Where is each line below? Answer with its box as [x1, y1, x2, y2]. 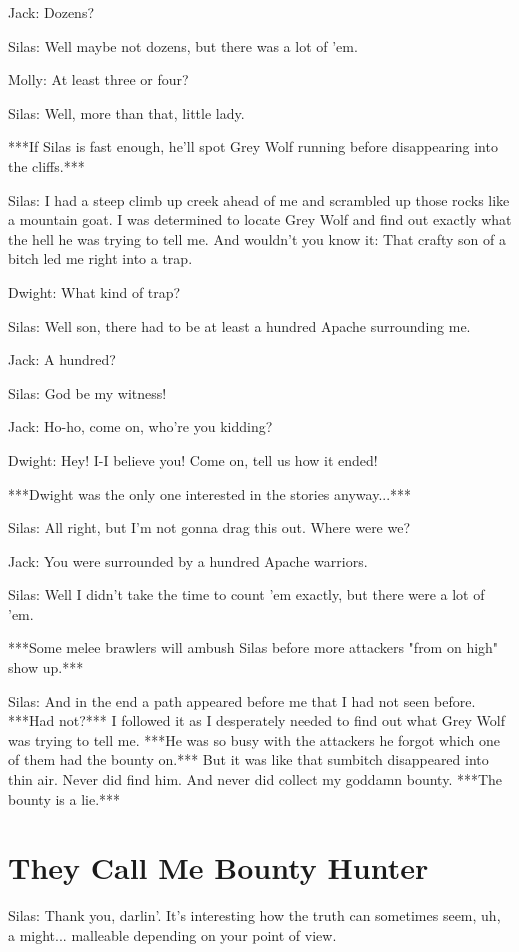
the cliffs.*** [8, 155, 85, 176]
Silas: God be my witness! [8, 382, 167, 403]
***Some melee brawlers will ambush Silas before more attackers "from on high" [8, 637, 499, 658]
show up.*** [8, 657, 84, 678]
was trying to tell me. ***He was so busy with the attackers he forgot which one [8, 729, 500, 750]
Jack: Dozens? [8, 2, 95, 22]
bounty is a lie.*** [8, 788, 121, 809]
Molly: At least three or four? [8, 69, 189, 90]
